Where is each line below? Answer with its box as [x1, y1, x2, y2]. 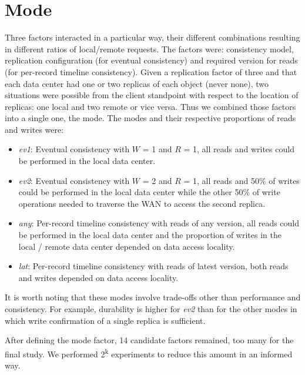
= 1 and [142, 143, 172, 155]
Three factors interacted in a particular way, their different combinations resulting [5, 31, 300, 43]
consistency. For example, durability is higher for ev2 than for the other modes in [5, 303, 297, 314]
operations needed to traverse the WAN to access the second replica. [18, 197, 266, 209]
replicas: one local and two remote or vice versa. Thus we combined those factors [5, 100, 296, 112]
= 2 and [142, 174, 172, 186]
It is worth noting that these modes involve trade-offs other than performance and [5, 291, 301, 303]
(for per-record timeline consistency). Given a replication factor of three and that [5, 65, 297, 78]
